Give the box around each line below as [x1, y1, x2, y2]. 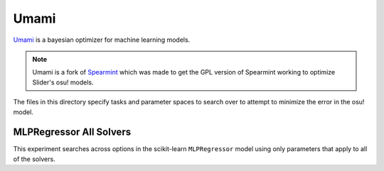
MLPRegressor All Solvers [13, 126, 132, 138]
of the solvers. [13, 155, 56, 163]
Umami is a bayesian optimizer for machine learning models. [13, 35, 191, 44]
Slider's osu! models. [32, 78, 94, 87]
